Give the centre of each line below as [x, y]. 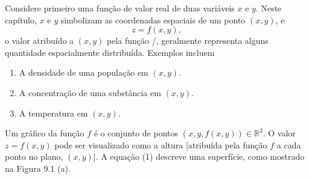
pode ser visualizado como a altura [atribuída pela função [161, 144]
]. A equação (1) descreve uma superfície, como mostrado [199, 156]
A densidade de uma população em [84, 72]
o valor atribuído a [40, 41]
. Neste [269, 8]
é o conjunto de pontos [136, 133]
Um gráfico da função [45, 133]
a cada [289, 144]
